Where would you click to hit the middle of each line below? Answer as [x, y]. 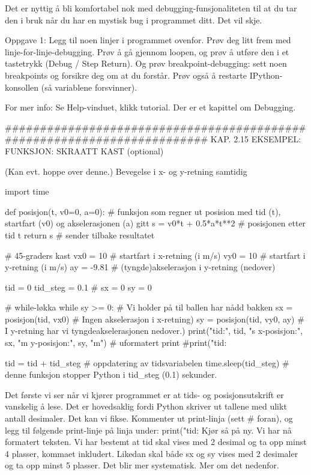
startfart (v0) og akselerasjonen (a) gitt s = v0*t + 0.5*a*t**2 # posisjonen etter [155, 223]
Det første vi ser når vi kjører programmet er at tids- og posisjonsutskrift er [144, 394]
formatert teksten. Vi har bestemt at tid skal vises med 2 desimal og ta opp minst [156, 442]
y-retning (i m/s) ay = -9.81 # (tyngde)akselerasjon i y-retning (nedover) [140, 267]
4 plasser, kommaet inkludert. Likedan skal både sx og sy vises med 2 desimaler [152, 453]
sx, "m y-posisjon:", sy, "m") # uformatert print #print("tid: [116, 343]
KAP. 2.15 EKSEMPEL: [256, 139]
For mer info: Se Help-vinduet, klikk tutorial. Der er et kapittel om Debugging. [150, 107]
